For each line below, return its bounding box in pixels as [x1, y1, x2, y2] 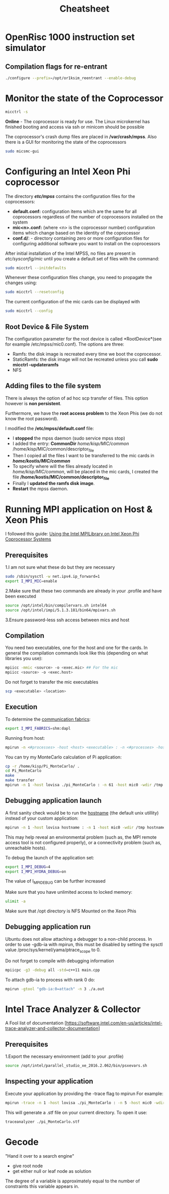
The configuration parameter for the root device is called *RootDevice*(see [5, 336, 162, 342]
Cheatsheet [59, 3, 110, 15]
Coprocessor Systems [5, 536, 51, 542]
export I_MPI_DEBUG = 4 [5, 864, 51, 870]
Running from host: [5, 735, 45, 741]
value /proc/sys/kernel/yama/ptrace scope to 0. [5, 947, 101, 954]
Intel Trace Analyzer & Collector [5, 1003, 141, 1015]
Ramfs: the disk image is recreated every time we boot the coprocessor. [12, 351, 162, 357]
